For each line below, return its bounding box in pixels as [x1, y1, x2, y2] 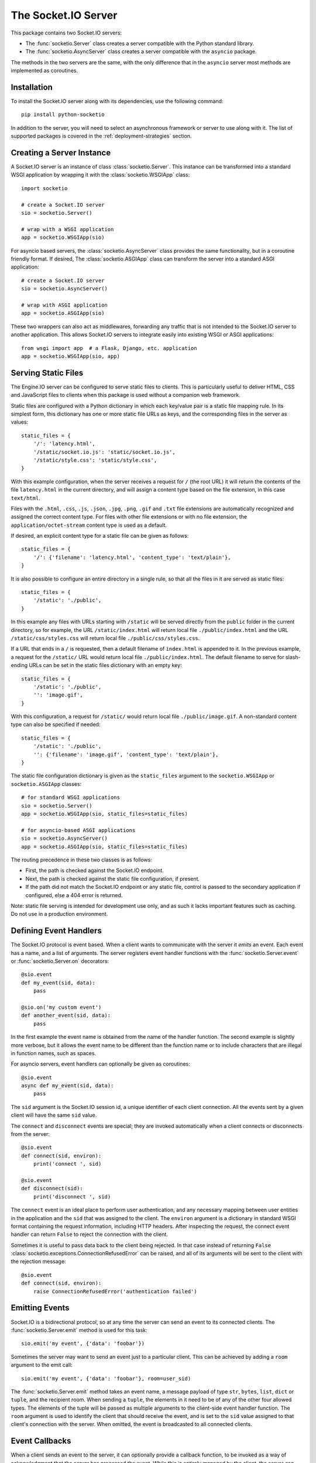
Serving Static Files [11, 368, 84, 377]
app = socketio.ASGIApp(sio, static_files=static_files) [21, 843, 188, 850]
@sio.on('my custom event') [21, 1004, 102, 1011]
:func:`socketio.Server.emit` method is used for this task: [11, 1326, 147, 1334]
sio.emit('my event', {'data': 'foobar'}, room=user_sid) [21, 1375, 191, 1382]
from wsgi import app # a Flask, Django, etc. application [21, 345, 197, 351]
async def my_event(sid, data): [21, 1083, 114, 1089]
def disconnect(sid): [21, 1185, 83, 1192]
